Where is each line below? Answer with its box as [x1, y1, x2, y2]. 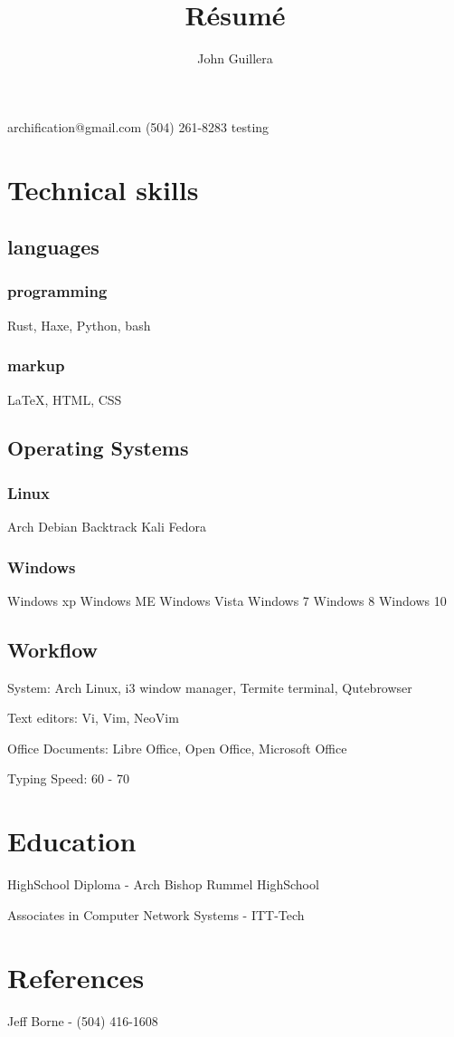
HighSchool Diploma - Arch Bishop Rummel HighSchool [7, 875, 319, 894]
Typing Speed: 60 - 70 [7, 769, 129, 788]
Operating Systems [7, 434, 189, 462]
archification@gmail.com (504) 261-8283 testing [7, 117, 270, 136]
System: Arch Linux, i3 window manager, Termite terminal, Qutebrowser [7, 677, 412, 696]
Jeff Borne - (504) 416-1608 [7, 1011, 158, 1030]
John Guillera [197, 49, 273, 68]
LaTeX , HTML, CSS [7, 389, 122, 408]
